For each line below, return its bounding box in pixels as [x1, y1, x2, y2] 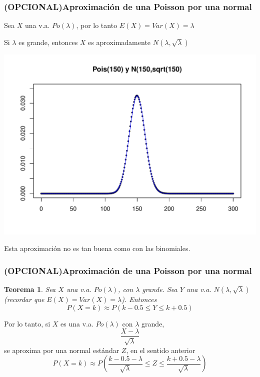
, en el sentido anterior [126, 344, 195, 355]
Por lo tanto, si [4, 318, 50, 328]
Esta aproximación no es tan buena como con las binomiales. [4, 243, 190, 253]
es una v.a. [60, 318, 93, 328]
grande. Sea [142, 284, 177, 294]
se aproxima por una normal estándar [4, 344, 119, 355]
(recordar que [4, 294, 44, 304]
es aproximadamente [88, 36, 151, 47]
